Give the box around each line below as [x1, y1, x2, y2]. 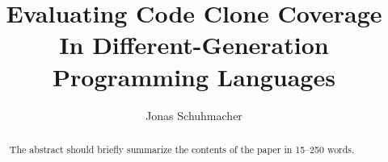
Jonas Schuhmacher [145, 106, 242, 123]
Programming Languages [53, 60, 335, 93]
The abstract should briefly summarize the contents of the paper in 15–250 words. [9, 142, 355, 156]
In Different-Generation [59, 28, 329, 61]
